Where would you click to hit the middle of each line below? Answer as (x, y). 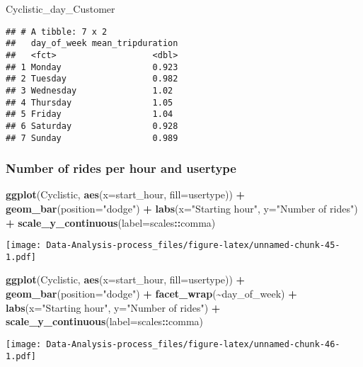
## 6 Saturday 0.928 (92, 126)
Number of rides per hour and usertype (121, 168)
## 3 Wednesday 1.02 (90, 90)
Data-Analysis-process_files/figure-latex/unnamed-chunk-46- (193, 344)
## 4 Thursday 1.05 (90, 102)
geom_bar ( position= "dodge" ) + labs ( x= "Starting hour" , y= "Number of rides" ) (182, 208)
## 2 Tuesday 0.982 (92, 79)
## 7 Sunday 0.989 (92, 138)
